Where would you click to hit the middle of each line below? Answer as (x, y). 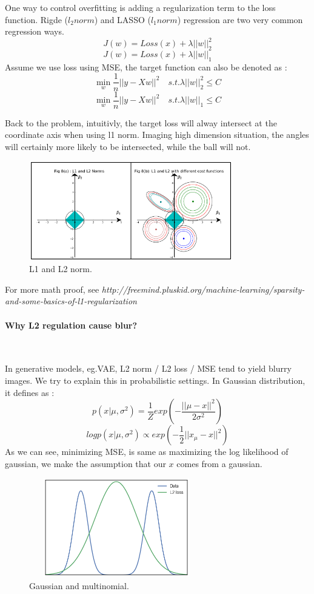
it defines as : (30, 392)
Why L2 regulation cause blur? (71, 325)
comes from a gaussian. (219, 463)
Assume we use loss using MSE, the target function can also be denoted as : (146, 67)
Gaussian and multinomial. (79, 586)
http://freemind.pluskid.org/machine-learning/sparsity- (203, 289)
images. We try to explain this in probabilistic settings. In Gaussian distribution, (155, 380)
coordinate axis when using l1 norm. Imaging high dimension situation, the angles (157, 135)
